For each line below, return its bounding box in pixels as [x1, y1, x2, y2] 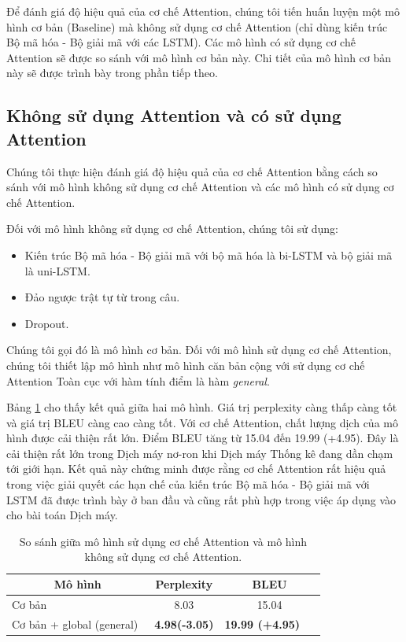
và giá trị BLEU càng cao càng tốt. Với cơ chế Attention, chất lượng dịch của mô [6, 414, 398, 430]
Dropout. [24, 315, 69, 331]
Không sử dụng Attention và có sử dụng [6, 103, 341, 127]
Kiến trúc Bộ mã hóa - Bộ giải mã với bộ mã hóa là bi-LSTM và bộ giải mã [24, 246, 393, 263]
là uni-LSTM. [24, 262, 90, 279]
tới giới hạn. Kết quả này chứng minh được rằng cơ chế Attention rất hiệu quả [6, 460, 386, 477]
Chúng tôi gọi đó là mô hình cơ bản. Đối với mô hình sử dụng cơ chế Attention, [6, 341, 392, 358]
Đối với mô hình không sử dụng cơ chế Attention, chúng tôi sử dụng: [6, 220, 338, 237]
